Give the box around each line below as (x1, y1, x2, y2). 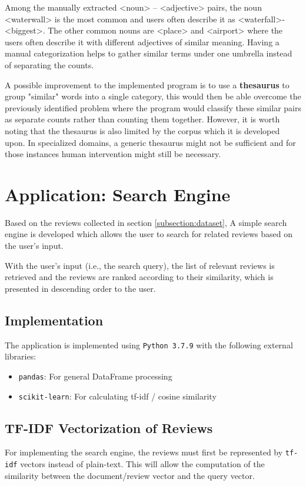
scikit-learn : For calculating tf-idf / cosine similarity (18, 390, 217, 402)
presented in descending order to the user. (5, 282, 156, 294)
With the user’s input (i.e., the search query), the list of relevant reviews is (5, 259, 275, 271)
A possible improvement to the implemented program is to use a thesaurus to (5, 78, 290, 91)
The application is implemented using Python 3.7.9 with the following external (5, 338, 293, 351)
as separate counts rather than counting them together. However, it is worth (5, 113, 280, 125)
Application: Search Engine (5, 182, 231, 206)
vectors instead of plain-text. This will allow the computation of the (20, 458, 265, 470)
